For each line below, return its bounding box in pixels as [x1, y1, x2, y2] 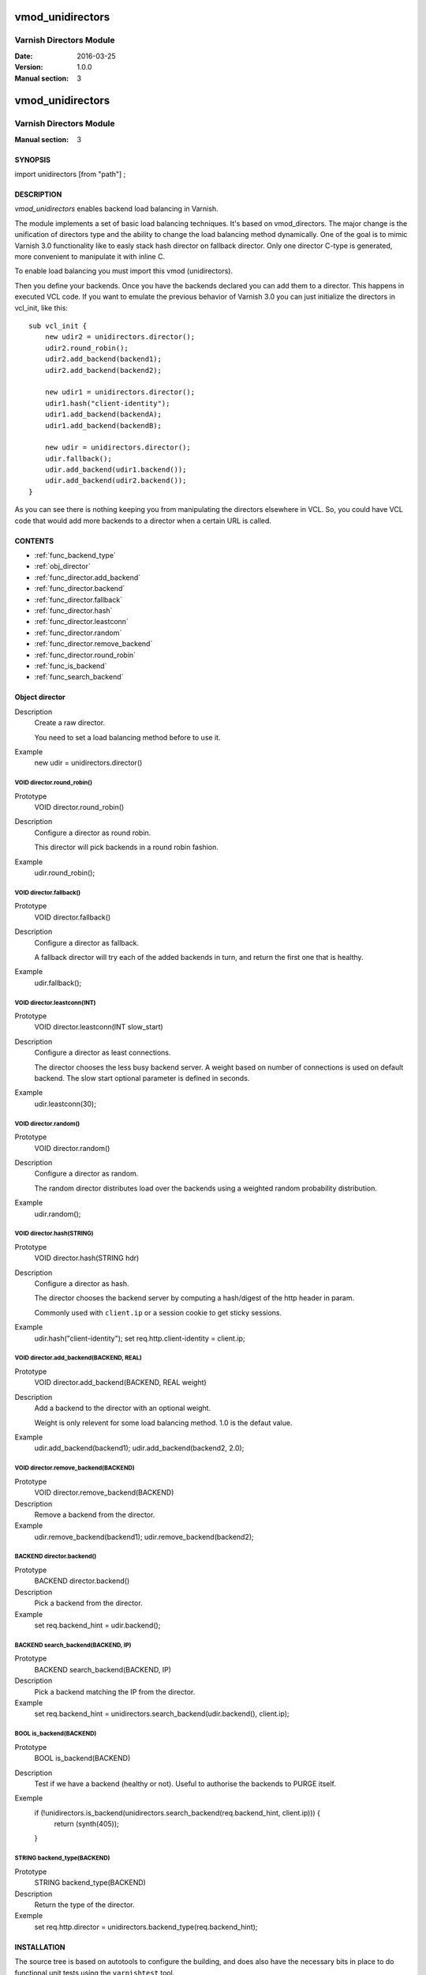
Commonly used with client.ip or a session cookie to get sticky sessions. [34, 1307, 282, 1317]
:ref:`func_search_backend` [34, 672, 124, 682]
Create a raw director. [34, 718, 106, 728]
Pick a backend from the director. [34, 1598, 143, 1608]
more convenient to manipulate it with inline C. [14, 252, 166, 261]
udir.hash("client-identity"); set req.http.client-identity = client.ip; [34, 1334, 245, 1343]
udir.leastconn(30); [34, 1099, 96, 1108]
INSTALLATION [14, 1942, 65, 1951]
